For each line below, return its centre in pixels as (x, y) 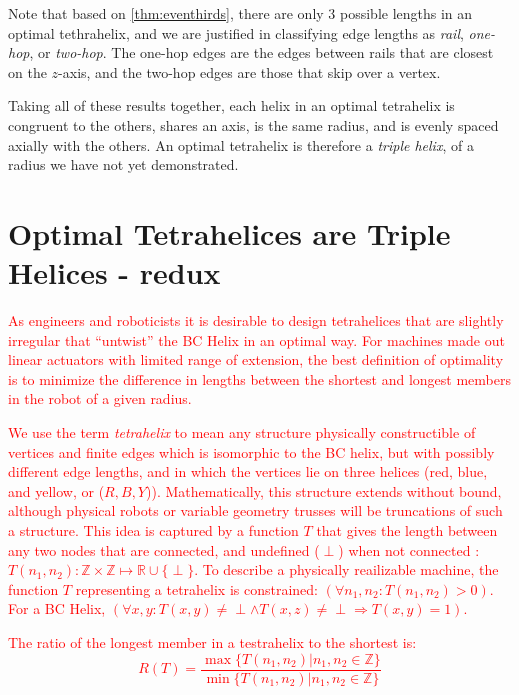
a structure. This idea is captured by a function (153, 530)
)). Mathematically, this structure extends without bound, (324, 490)
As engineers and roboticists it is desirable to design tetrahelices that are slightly (256, 320)
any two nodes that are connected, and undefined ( (164, 549)
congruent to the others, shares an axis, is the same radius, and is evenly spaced (253, 124)
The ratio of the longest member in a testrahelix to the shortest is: (212, 641)
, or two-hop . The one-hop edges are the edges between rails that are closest (261, 52)
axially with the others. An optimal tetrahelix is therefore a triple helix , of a (241, 144)
